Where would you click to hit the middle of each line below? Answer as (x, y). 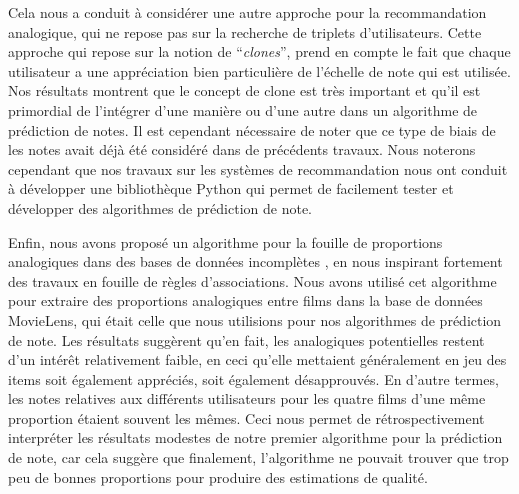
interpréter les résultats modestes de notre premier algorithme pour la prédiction (255, 437)
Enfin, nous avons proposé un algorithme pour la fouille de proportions (225, 241)
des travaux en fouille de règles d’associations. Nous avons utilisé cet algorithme (252, 280)
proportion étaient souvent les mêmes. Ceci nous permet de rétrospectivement (246, 417)
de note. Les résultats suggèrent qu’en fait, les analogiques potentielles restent (246, 339)
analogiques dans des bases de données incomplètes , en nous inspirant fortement (255, 261)
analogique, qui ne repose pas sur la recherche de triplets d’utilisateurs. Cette (245, 31)
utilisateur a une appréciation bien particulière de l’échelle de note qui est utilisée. (259, 70)
